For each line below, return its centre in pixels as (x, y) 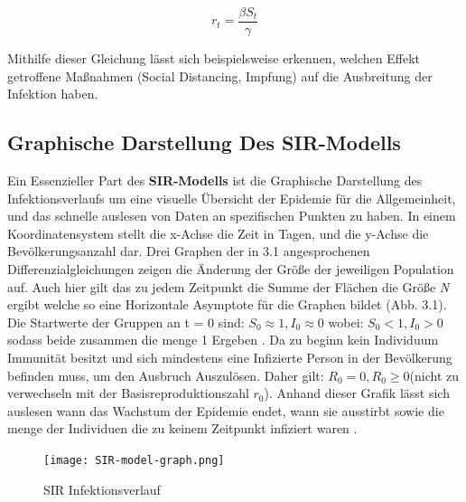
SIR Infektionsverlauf (102, 489)
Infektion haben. (53, 94)
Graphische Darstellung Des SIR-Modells (204, 142)
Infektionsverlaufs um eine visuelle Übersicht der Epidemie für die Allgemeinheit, (232, 198)
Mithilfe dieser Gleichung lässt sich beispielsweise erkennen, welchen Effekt (214, 58)
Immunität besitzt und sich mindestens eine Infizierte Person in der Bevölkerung (230, 357)
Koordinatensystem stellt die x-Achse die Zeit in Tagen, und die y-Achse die (218, 233)
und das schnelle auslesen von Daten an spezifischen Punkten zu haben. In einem (232, 216)
